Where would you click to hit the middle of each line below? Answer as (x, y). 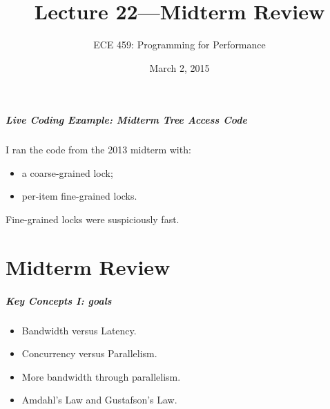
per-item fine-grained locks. (79, 196)
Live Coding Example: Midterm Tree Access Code (126, 120)
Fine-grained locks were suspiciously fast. (93, 219)
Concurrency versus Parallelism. (89, 353)
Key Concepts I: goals (59, 300)
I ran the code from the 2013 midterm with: (98, 150)
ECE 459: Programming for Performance (179, 45)
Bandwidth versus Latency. (79, 330)
